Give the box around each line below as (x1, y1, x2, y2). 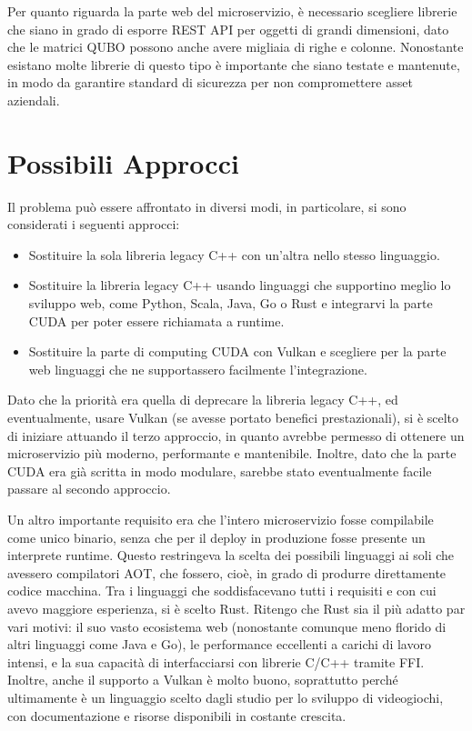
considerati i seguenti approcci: (7, 215, 180, 234)
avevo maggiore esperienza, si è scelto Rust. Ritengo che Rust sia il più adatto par (7, 598, 466, 617)
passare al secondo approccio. (7, 479, 171, 498)
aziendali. (7, 90, 60, 109)
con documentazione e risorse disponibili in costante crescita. (7, 706, 346, 725)
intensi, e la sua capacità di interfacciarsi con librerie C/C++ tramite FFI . (7, 652, 425, 671)
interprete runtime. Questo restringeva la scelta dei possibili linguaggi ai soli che (7, 546, 455, 565)
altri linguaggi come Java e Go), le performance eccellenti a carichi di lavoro (7, 635, 431, 654)
